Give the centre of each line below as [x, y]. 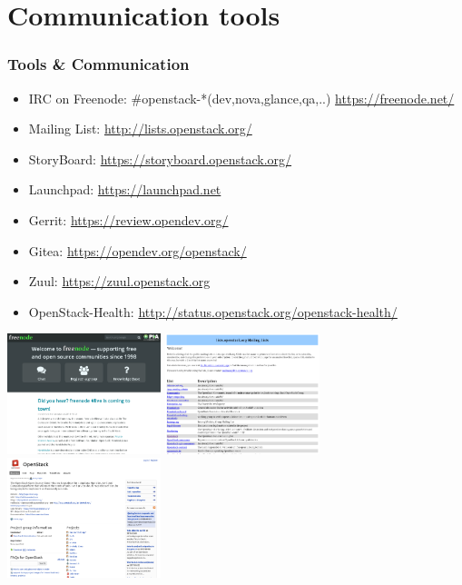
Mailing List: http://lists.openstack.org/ [140, 129]
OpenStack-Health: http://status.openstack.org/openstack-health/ [213, 311]
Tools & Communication [98, 64]
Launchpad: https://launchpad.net [125, 189]
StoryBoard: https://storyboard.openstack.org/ [160, 159]
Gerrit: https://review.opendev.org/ [128, 219]
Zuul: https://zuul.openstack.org [119, 281]
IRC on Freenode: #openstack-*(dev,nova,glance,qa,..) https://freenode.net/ [241, 98]
